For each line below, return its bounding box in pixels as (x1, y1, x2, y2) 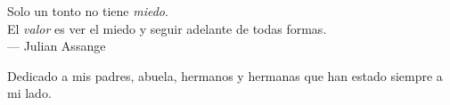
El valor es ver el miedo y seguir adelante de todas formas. (7, 19, 327, 37)
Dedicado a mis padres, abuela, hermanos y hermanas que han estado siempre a (7, 66, 443, 85)
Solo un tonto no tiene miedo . (7, 2, 168, 20)
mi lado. (7, 84, 52, 102)
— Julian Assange (7, 36, 106, 55)
